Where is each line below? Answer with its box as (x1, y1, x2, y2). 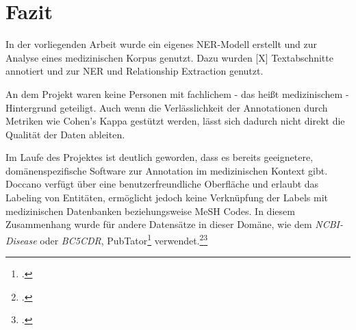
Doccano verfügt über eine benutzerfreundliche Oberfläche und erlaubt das (5, 177, 319, 191)
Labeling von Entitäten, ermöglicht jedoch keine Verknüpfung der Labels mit (5, 190, 328, 205)
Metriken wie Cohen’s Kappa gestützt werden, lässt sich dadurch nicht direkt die (5, 114, 345, 128)
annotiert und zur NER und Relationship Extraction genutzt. (5, 64, 264, 78)
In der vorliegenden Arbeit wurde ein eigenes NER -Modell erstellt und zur (5, 37, 318, 51)
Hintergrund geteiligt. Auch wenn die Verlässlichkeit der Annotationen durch (5, 100, 328, 114)
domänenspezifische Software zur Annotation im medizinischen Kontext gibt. (5, 163, 328, 177)
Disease (5, 233, 37, 247)
